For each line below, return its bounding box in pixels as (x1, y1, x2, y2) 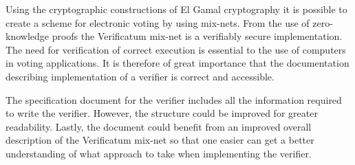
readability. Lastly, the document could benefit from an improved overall (6, 119, 312, 133)
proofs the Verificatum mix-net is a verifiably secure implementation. (52, 29, 343, 43)
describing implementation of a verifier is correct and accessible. (6, 69, 275, 83)
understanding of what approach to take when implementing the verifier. (6, 146, 312, 160)
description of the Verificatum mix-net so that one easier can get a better (6, 133, 314, 147)
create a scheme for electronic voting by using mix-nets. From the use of (6, 15, 310, 30)
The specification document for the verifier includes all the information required (6, 92, 342, 107)
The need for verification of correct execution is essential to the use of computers (6, 42, 346, 56)
